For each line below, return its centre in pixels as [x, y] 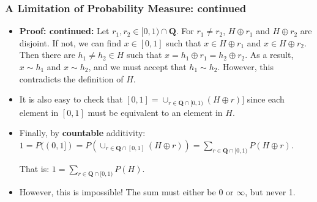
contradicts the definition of [71, 78]
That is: [34, 168]
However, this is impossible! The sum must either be [117, 192]
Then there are [47, 55]
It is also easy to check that [71, 99]
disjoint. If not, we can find [70, 42]
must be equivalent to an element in [155, 112]
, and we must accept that [137, 67]
